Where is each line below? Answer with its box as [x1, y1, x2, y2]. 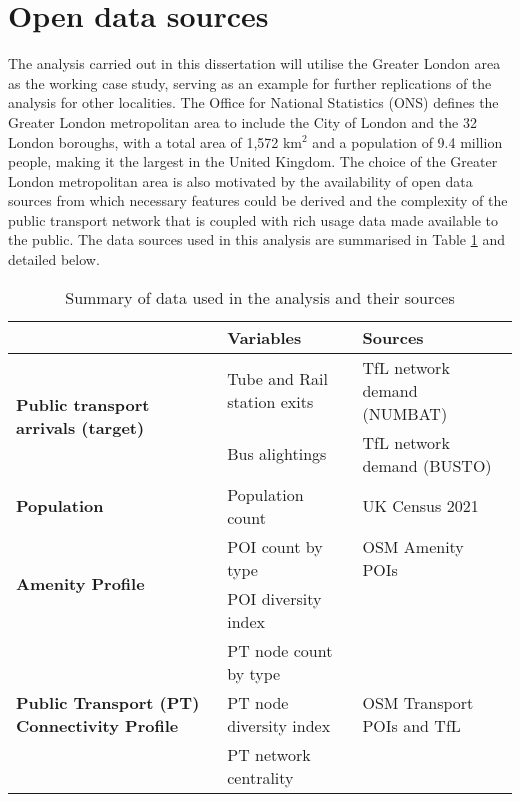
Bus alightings [227, 442, 327, 466]
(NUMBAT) [362, 401, 448, 425]
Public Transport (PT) [16, 690, 200, 714]
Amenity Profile [16, 572, 145, 596]
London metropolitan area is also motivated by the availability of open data [8, 170, 473, 191]
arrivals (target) [16, 416, 145, 440]
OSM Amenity [362, 534, 464, 558]
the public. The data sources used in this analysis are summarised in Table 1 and [8, 229, 505, 250]
